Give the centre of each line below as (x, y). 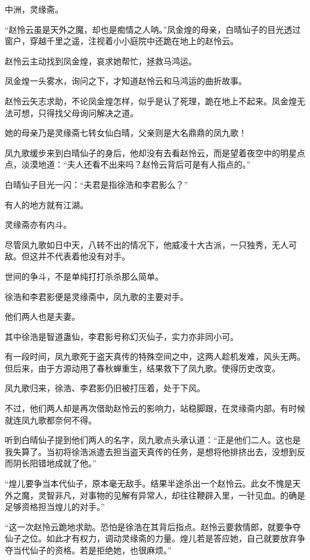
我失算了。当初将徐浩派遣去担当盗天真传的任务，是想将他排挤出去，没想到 (151, 451)
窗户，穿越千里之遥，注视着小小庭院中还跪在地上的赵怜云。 (122, 41)
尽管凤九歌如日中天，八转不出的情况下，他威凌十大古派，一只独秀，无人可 (151, 244)
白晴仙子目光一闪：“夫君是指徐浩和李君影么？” (97, 184)
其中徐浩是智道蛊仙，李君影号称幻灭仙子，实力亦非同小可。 (122, 336)
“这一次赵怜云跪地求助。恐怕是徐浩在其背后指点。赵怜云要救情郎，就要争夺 (153, 526)
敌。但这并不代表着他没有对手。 (67, 256)
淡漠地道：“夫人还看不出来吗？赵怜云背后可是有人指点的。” (136, 164)
